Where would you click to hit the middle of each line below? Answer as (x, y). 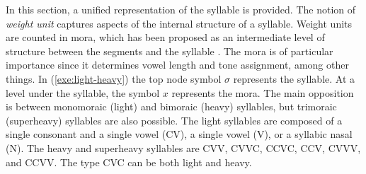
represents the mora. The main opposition (263, 92)
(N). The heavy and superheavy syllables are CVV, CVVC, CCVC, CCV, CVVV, (183, 147)
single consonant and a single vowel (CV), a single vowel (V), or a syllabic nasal (179, 134)
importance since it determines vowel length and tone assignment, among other (177, 65)
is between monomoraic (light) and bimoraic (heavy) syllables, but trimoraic (171, 106)
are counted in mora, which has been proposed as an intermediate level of (165, 37)
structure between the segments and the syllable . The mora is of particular (170, 51)
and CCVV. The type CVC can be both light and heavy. (129, 162)
